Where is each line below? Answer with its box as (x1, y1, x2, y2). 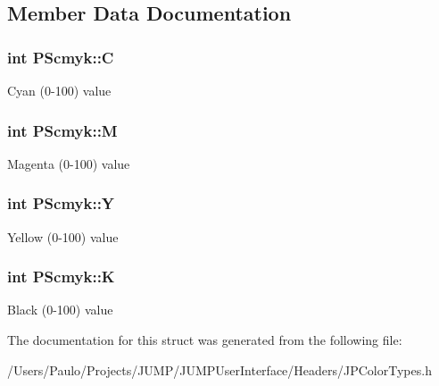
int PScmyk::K (7, 265, 115, 288)
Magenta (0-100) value (7, 154, 130, 172)
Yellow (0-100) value (7, 227, 119, 246)
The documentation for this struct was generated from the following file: (7, 331, 402, 349)
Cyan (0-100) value (7, 81, 112, 99)
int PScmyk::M (7, 119, 118, 141)
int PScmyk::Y (7, 192, 115, 214)
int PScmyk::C (7, 46, 114, 68)
